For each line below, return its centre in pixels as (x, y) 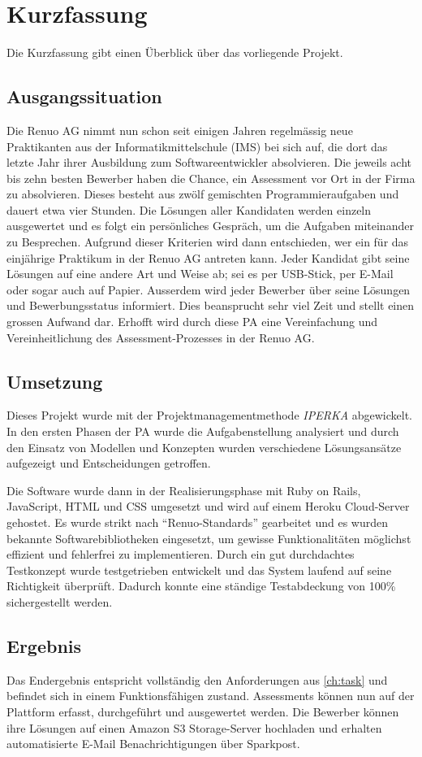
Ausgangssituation (84, 96)
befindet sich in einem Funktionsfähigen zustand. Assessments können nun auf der (211, 696)
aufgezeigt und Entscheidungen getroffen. (109, 463)
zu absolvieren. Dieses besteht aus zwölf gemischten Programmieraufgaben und (203, 194)
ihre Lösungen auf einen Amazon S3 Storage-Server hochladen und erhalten (194, 727)
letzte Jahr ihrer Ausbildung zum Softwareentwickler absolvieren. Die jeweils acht (209, 162)
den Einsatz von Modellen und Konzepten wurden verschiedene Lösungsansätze (204, 447)
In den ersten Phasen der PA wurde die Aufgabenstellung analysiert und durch (203, 431)
